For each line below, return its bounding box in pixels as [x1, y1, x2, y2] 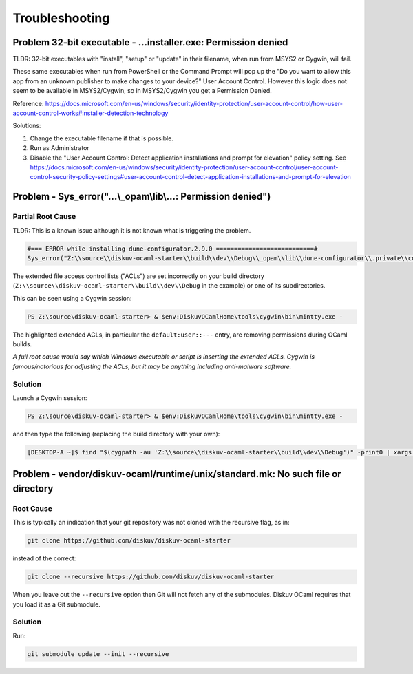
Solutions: [12, 121, 41, 130]
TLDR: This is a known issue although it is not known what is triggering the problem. [12, 226, 251, 234]
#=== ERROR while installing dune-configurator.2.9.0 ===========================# [27, 244, 318, 253]
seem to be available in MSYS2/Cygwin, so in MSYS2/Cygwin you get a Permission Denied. [12, 87, 272, 95]
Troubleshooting [12, 10, 110, 25]
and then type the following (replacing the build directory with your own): [12, 430, 220, 438]
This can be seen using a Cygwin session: [12, 294, 132, 302]
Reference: [12, 99, 44, 107]
